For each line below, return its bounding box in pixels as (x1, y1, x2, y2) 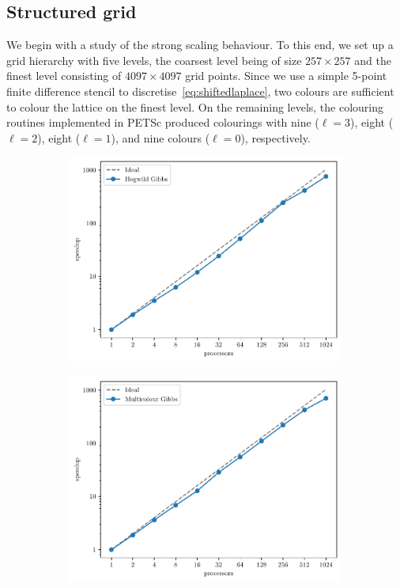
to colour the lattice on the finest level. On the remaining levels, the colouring (6, 98, 384, 115)
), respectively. (240, 129, 311, 146)
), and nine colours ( (111, 129, 210, 146)
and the (354, 51, 391, 68)
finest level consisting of (6, 67, 122, 84)
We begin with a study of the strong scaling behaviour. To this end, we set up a (6, 36, 394, 53)
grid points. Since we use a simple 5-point (185, 67, 387, 84)
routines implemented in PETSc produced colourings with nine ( (6, 114, 319, 131)
